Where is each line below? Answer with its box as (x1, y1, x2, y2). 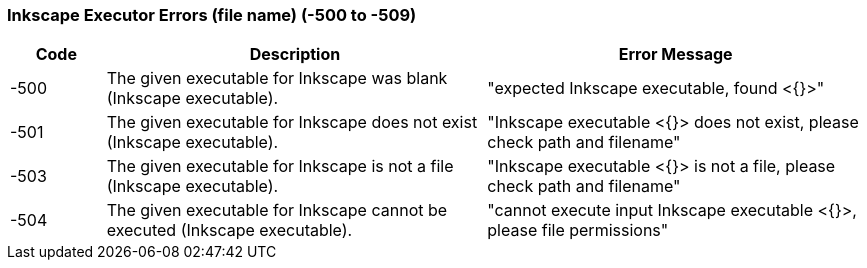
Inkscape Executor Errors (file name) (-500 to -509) (7, 5, 417, 25)
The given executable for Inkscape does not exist (106, 112, 478, 133)
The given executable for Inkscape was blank (106, 68, 448, 89)
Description (249, 44, 341, 65)
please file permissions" (487, 220, 669, 241)
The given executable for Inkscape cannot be (106, 200, 448, 221)
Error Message (618, 44, 733, 65)
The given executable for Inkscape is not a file (106, 156, 454, 177)
